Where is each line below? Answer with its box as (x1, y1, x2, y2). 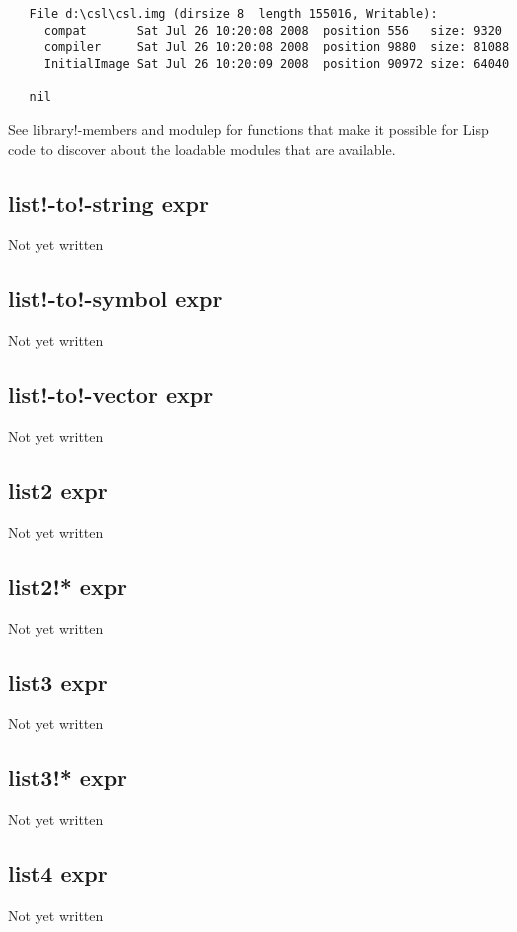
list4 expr (8, 858, 108, 889)
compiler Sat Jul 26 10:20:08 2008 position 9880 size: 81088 (43, 40, 510, 55)
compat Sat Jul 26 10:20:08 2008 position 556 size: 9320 (43, 23, 502, 38)
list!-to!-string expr (8, 187, 209, 218)
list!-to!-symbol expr (8, 283, 223, 314)
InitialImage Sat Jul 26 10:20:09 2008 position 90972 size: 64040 (43, 56, 510, 71)
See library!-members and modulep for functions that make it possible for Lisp (8, 118, 489, 139)
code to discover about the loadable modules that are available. (8, 138, 396, 159)
